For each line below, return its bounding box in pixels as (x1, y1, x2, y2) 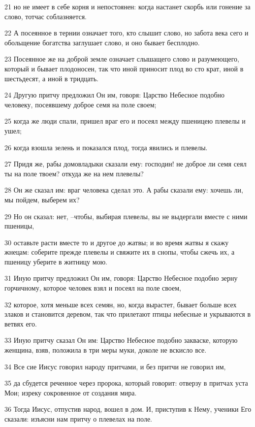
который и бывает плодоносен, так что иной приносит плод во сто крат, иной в (4, 63, 244, 73)
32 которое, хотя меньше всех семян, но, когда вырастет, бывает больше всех (4, 299, 237, 309)
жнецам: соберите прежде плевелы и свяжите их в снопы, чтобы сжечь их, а (4, 247, 235, 257)
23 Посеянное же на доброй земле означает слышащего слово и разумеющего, (4, 54, 239, 64)
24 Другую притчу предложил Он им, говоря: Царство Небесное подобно (4, 90, 225, 100)
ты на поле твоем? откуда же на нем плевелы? (4, 168, 144, 178)
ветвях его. (4, 318, 37, 328)
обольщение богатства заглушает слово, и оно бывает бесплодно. (4, 37, 200, 47)
